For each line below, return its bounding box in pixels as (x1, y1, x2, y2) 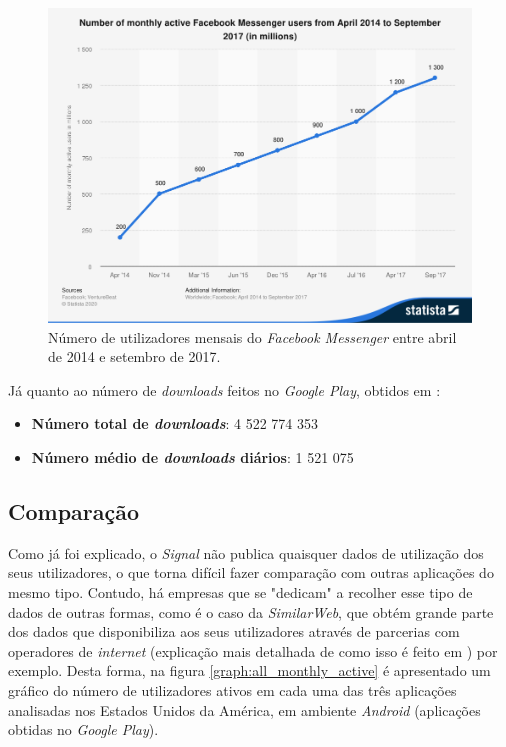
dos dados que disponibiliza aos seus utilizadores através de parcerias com (8, 621, 460, 642)
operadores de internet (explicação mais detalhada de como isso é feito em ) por (8, 640, 498, 661)
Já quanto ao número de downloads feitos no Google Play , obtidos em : (8, 379, 441, 400)
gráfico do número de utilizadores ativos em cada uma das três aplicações (8, 679, 457, 700)
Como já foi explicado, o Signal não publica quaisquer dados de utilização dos (8, 542, 484, 563)
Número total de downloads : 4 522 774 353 (31, 413, 319, 434)
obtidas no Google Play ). (8, 719, 159, 740)
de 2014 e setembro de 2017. (48, 346, 221, 367)
